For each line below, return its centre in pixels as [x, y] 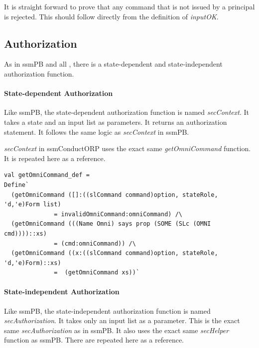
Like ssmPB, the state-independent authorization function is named [107, 310]
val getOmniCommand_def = [47, 175]
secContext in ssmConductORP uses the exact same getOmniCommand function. [128, 148]
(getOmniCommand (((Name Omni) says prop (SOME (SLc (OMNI [111, 224]
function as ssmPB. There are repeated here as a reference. [94, 340]
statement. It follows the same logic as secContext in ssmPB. [97, 131]
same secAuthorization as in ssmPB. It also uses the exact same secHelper [117, 330]
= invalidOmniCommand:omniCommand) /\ [118, 214]
